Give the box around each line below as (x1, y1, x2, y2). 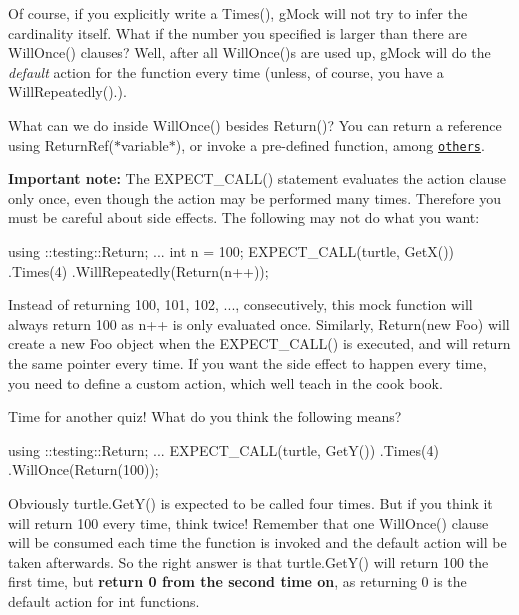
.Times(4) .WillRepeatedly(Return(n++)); (8, 260, 269, 281)
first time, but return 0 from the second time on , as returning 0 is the (8, 571, 467, 592)
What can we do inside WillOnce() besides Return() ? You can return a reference (8, 114, 502, 135)
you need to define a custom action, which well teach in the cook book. (8, 372, 443, 393)
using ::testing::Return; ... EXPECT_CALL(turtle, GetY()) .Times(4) (8, 439, 439, 460)
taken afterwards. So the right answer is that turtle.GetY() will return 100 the (8, 551, 489, 572)
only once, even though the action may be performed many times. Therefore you (8, 187, 501, 208)
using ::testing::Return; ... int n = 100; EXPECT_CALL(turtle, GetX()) (8, 241, 455, 261)
